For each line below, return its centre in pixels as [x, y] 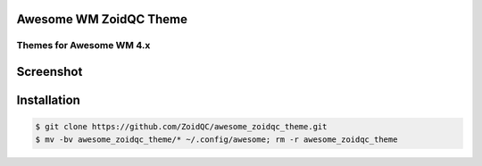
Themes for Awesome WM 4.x [83, 46]
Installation [48, 100]
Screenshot [50, 72]
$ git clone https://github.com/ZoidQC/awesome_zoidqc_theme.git [181, 127]
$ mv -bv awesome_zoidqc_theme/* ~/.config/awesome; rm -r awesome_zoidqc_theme [216, 139]
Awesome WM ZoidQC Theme [102, 19]
